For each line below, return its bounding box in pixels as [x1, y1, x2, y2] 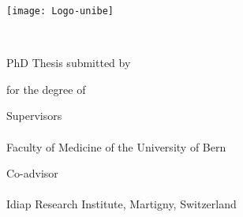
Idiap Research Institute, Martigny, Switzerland [6, 196, 237, 212]
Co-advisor [6, 165, 58, 181]
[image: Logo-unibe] [6, 6, 114, 17]
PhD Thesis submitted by [6, 54, 131, 71]
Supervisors [6, 107, 62, 124]
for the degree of [6, 80, 86, 97]
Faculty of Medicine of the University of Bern [6, 138, 226, 155]
